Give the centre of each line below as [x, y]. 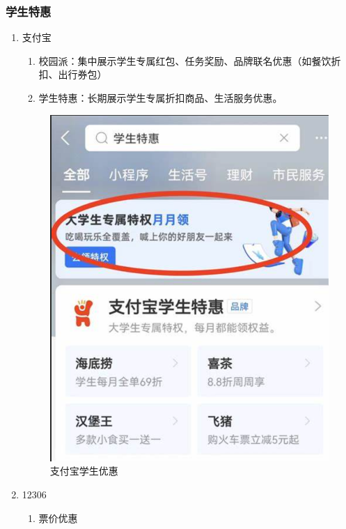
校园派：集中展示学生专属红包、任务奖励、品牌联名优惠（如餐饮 [185, 60]
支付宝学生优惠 [84, 471]
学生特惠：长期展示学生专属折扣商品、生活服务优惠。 [160, 98]
